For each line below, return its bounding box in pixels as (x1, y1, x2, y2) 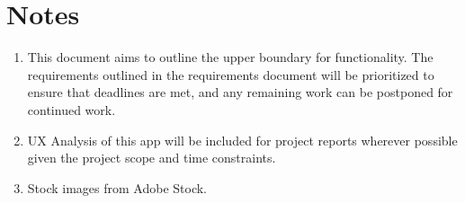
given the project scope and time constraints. (27, 148, 276, 167)
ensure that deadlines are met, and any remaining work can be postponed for (27, 83, 453, 101)
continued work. (27, 100, 116, 119)
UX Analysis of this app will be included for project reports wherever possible (27, 130, 458, 149)
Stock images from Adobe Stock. (27, 178, 208, 197)
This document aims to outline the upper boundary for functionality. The (27, 48, 434, 66)
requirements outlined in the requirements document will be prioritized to (27, 65, 434, 84)
